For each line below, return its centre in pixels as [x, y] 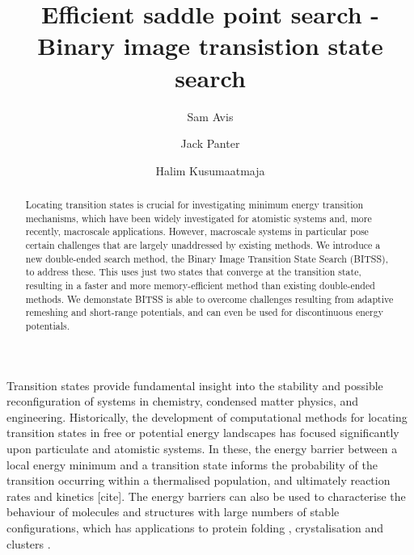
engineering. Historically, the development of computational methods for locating [207, 416]
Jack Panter [210, 143]
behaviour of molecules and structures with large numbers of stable [173, 512]
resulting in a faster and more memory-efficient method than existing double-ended [200, 286]
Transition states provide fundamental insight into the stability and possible [195, 385]
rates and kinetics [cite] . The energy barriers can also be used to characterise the [206, 496]
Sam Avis [210, 116]
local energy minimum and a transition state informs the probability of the [192, 464]
